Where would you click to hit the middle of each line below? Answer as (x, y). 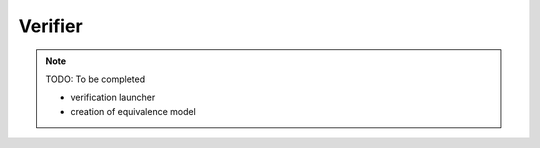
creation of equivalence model (133, 111)
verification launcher (113, 97)
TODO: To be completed (95, 79)
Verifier (51, 26)
